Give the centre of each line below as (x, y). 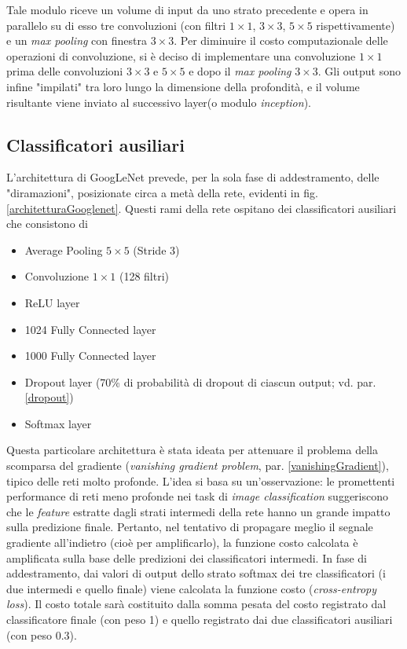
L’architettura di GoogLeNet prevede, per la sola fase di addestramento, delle (193, 177)
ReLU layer (52, 302)
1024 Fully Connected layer (90, 329)
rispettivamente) (356, 25)
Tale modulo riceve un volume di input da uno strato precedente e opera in (187, 9)
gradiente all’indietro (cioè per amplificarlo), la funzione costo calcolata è (182, 543)
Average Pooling (64, 249)
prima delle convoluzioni (65, 71)
